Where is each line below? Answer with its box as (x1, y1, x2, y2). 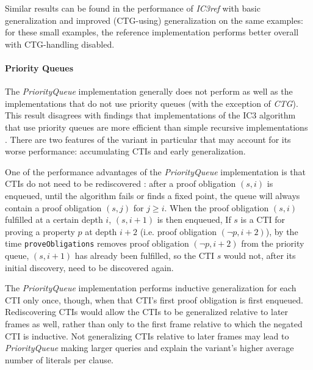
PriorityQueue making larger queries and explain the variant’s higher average (5, 341, 294, 354)
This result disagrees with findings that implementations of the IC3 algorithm (5, 109, 296, 122)
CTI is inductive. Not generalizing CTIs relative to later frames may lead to (5, 329, 289, 342)
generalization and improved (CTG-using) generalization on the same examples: (5, 13, 303, 26)
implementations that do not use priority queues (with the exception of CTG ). (5, 96, 298, 109)
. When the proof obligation (164, 201, 269, 214)
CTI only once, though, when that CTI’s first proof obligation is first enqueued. (5, 293, 303, 306)
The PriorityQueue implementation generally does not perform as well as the (5, 85, 293, 98)
